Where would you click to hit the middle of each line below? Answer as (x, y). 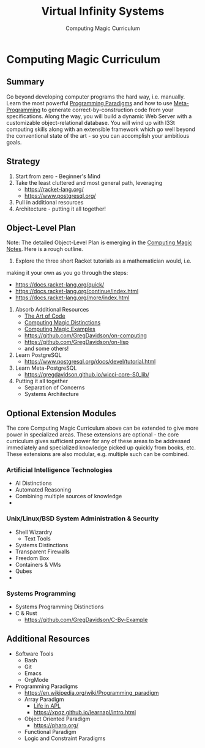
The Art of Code (45, 316)
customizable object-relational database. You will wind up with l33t (91, 122)
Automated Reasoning (43, 490)
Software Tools (34, 654)
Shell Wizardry (34, 532)
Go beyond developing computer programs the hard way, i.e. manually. (96, 97)
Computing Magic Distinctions (62, 323)
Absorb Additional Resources (52, 310)
